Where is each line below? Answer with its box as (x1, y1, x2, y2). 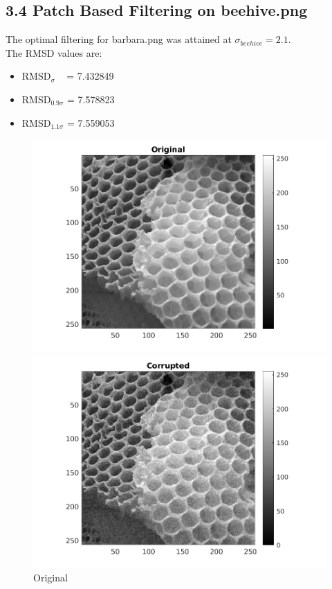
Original (33, 570, 68, 585)
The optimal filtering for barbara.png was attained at (6, 32, 232, 46)
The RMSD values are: (6, 45, 102, 60)
